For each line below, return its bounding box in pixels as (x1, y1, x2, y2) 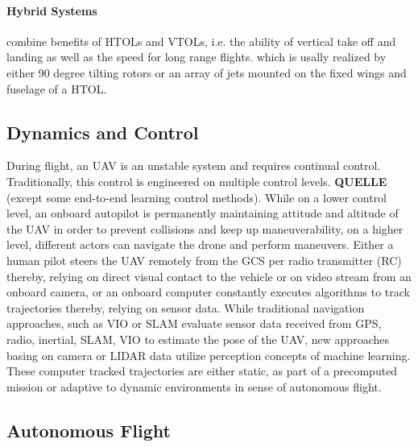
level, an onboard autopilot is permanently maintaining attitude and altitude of (6, 205, 399, 221)
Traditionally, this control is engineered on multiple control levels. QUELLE (6, 172, 387, 189)
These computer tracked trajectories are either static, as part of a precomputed (6, 362, 398, 379)
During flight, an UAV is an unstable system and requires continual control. (6, 157, 381, 174)
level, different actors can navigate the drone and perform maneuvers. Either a (6, 236, 394, 253)
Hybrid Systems (6, 2, 97, 19)
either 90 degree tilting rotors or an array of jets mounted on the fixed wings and (6, 64, 407, 81)
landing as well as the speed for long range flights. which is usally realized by (6, 48, 387, 65)
